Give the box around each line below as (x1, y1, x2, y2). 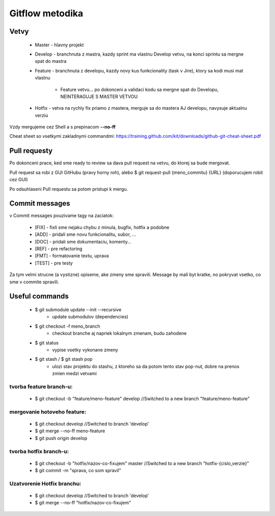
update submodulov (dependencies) (52, 314, 128, 320)
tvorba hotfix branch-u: (9, 448, 69, 455)
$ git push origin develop (35, 435, 88, 441)
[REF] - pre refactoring (35, 245, 82, 252)
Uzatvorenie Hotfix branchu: (9, 480, 81, 487)
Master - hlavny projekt (35, 41, 84, 48)
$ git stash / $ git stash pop (35, 356, 93, 362)
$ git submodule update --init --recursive (35, 306, 122, 312)
